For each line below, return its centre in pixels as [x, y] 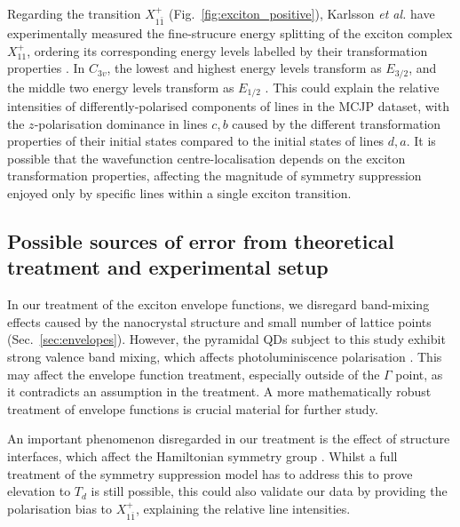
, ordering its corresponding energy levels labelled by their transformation [227, 50]
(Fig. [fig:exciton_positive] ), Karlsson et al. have [302, 13]
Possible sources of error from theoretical [201, 241]
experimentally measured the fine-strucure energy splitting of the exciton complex [230, 32]
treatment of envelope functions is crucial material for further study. [193, 408]
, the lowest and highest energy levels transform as [244, 68]
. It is [421, 141]
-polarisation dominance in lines [121, 123]
